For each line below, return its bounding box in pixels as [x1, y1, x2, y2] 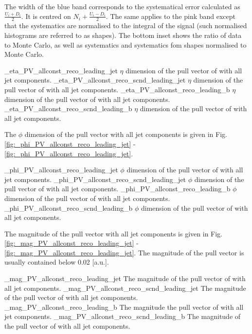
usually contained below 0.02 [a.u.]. [4, 257, 109, 267]
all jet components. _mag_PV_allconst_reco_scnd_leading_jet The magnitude [4, 283, 246, 293]
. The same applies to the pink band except [106, 11, 235, 21]
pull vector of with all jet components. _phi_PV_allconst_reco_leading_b [4, 184, 231, 194]
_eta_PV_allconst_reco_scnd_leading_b [4, 103, 132, 114]
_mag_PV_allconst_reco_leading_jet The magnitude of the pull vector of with [4, 273, 246, 284]
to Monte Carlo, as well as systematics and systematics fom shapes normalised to [4, 39, 247, 50]
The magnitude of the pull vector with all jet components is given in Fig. [4, 228, 222, 238]
